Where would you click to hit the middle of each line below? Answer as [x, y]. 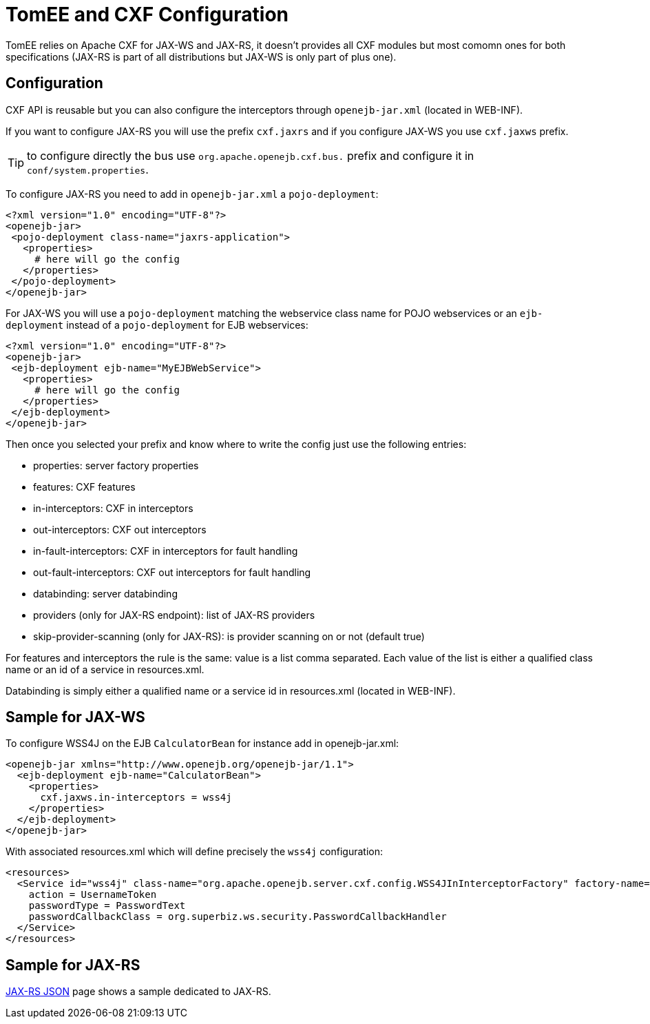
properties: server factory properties [116, 465]
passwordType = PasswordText [107, 906]
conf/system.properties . [88, 169]
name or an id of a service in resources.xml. [105, 669]
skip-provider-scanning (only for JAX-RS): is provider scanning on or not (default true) [229, 636]
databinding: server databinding [105, 593]
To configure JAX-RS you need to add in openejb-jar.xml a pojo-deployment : [192, 194]
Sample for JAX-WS [75, 717]
